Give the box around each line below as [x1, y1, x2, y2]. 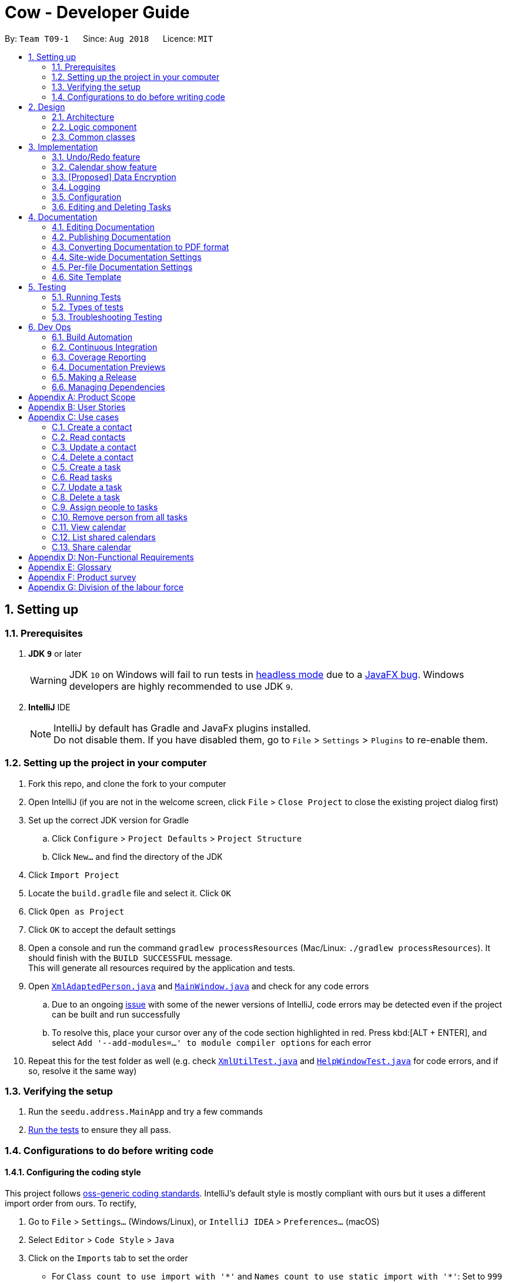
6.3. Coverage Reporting [52, 351, 146, 362]
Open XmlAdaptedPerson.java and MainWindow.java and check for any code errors [28, 980, 369, 991]
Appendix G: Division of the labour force [28, 581, 184, 592]
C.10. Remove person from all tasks [52, 511, 188, 522]
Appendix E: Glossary [28, 561, 112, 572]
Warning [30, 674, 67, 686]
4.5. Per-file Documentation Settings [52, 261, 193, 272]
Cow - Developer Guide [5, 2, 190, 22]
